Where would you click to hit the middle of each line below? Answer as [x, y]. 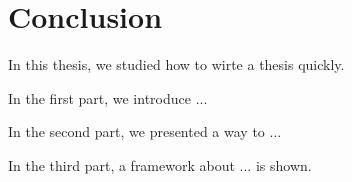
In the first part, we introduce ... [108, 97]
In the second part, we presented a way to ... [145, 131]
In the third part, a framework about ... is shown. [160, 164]
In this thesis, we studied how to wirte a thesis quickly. [176, 64]
